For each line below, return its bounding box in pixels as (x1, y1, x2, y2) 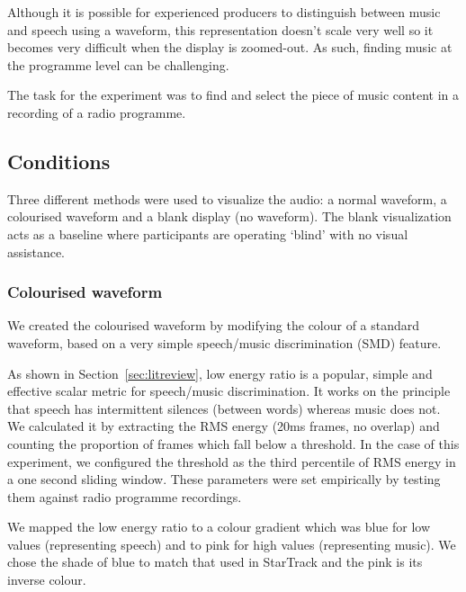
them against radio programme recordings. (7, 487, 242, 506)
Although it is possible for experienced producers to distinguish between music (7, 3, 441, 21)
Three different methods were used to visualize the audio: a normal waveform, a (7, 189, 447, 208)
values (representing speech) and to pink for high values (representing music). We (7, 534, 456, 553)
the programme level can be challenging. (7, 55, 229, 74)
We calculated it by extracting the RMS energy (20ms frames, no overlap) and (7, 417, 440, 435)
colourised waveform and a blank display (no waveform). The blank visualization (7, 207, 452, 226)
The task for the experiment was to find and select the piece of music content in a (7, 85, 459, 104)
